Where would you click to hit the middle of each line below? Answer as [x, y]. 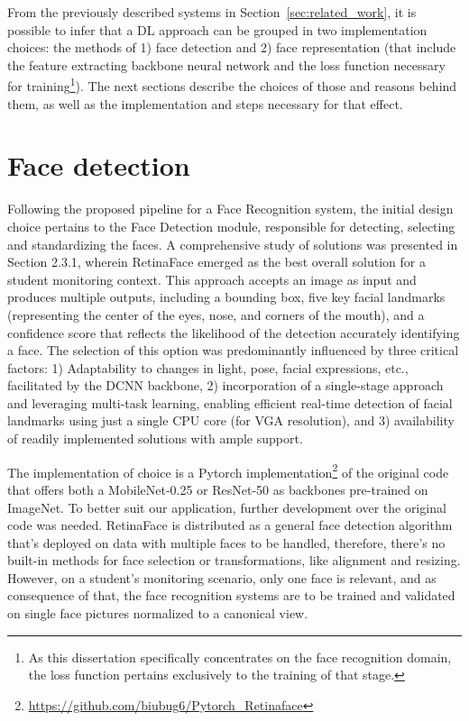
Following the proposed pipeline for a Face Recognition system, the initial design [230, 209]
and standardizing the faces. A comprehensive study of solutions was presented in [233, 244]
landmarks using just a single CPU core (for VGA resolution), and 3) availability [231, 420]
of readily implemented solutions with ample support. [155, 438]
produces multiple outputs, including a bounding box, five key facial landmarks [226, 297]
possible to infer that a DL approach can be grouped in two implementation [217, 29]
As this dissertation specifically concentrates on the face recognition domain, [240, 657]
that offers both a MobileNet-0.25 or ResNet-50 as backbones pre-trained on [218, 489]
